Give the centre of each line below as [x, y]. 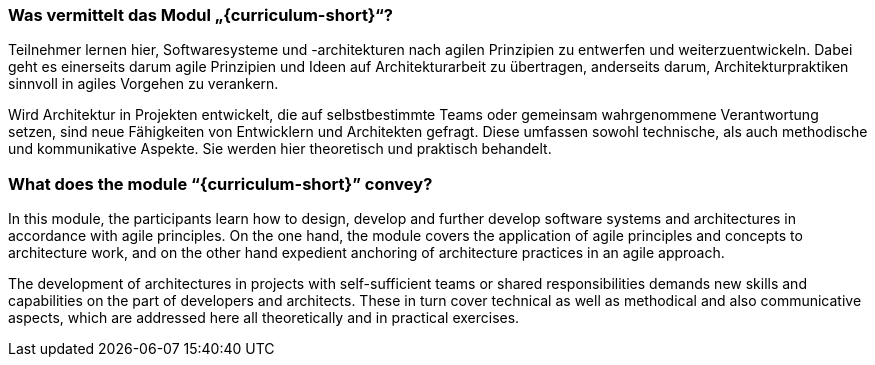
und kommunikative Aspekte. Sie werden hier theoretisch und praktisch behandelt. [280, 149]
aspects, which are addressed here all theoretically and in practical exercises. [264, 318]
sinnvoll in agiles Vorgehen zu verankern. [143, 84]
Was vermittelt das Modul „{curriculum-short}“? [200, 15]
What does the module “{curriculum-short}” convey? [220, 183]
